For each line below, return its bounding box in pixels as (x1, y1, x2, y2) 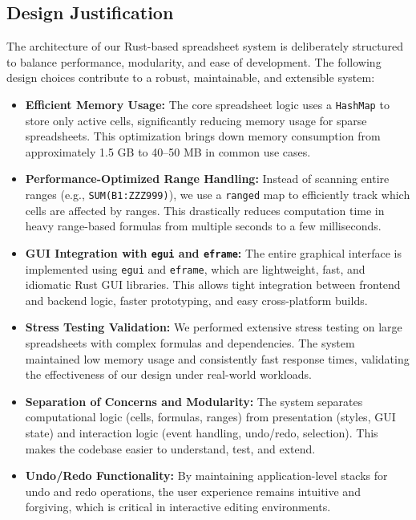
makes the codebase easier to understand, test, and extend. (25, 440, 316, 457)
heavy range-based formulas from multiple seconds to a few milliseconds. (25, 217, 382, 234)
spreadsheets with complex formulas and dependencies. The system (25, 334, 355, 351)
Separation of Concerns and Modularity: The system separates (25, 392, 363, 409)
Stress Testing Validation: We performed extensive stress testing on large (25, 319, 402, 335)
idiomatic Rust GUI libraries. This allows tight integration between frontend (25, 276, 401, 293)
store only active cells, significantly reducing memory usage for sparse (25, 112, 367, 128)
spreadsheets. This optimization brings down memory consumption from (25, 128, 381, 144)
